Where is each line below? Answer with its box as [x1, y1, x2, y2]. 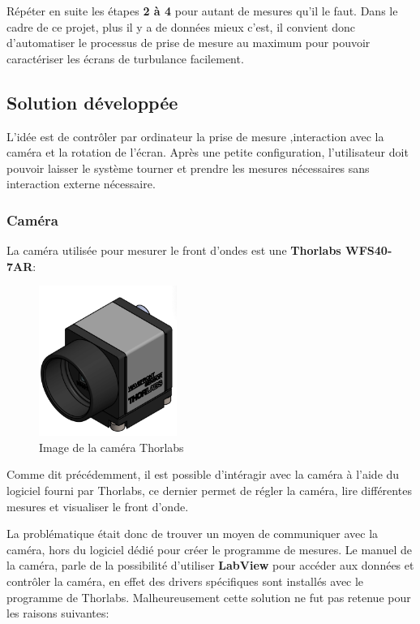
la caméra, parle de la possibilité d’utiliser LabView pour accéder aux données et [6, 557, 414, 574]
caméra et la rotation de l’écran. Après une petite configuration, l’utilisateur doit [6, 144, 409, 161]
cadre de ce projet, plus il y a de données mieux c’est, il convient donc [6, 18, 355, 35]
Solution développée [6, 89, 178, 114]
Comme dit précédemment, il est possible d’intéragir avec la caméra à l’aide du [6, 466, 400, 483]
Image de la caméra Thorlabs [39, 438, 184, 455]
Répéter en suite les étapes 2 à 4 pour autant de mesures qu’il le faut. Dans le [6, 2, 398, 19]
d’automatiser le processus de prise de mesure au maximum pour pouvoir [6, 34, 371, 51]
